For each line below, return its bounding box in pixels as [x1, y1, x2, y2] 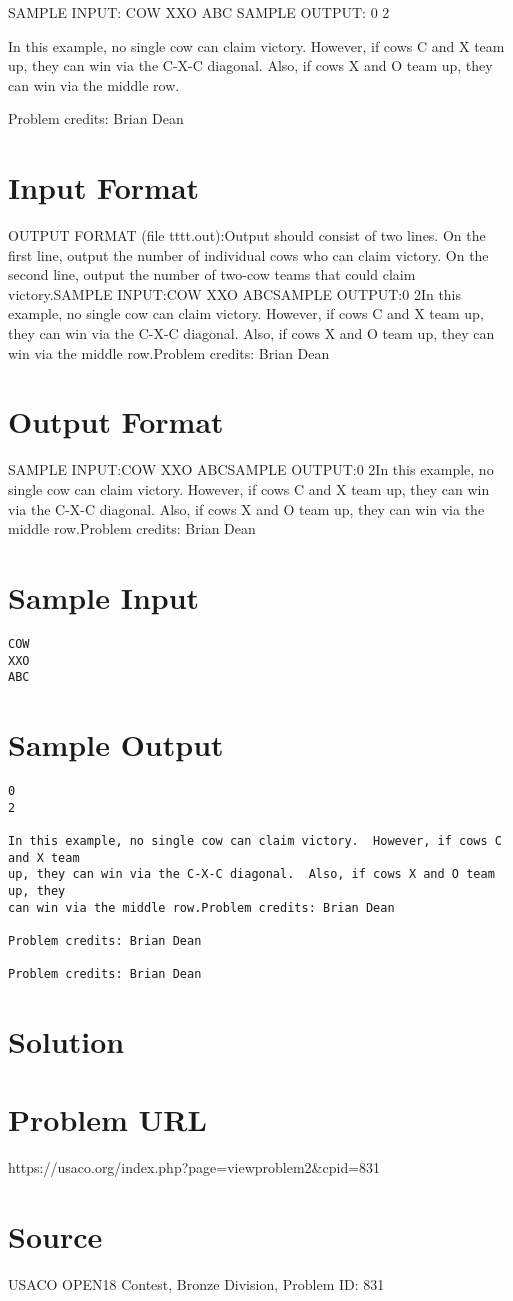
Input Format [8, 167, 200, 208]
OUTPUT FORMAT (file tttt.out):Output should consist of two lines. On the [8, 225, 486, 246]
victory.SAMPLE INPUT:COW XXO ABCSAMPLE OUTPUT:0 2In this [8, 283, 462, 304]
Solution [8, 1021, 125, 1062]
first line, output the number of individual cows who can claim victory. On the [8, 244, 489, 265]
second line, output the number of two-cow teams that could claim [8, 264, 416, 285]
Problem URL [8, 1099, 207, 1140]
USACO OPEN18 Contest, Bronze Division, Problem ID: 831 [8, 1274, 385, 1295]
